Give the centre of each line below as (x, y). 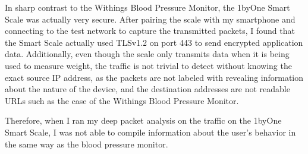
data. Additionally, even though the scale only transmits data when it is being (147, 54)
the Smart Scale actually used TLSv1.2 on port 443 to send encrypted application (154, 42)
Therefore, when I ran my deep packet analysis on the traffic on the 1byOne (143, 120)
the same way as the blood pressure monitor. (87, 144)
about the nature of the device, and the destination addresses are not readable (147, 89)
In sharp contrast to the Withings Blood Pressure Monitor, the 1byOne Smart (147, 7)
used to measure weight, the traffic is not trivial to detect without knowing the (148, 65)
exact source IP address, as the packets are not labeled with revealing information (154, 77)
